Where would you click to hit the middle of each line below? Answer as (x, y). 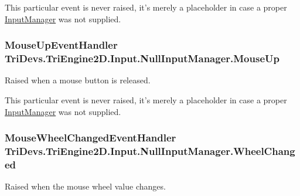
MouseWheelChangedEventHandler (91, 138)
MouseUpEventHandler (61, 45)
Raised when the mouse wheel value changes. (85, 186)
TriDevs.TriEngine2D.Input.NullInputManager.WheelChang (150, 151)
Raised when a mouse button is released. (78, 80)
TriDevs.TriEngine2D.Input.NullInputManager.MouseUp (142, 58)
